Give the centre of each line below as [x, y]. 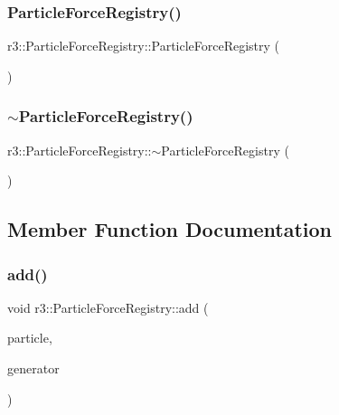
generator [33, 368]
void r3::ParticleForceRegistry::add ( [108, 307]
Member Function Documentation [170, 229]
